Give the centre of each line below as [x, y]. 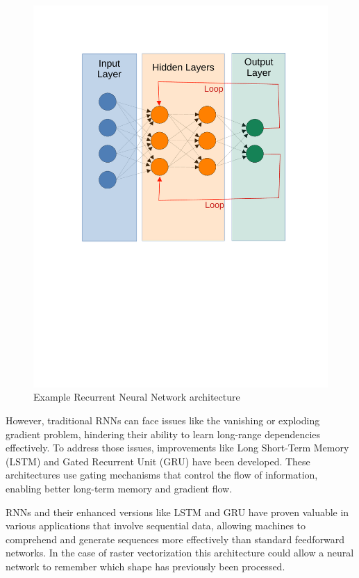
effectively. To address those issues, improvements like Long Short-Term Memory [177, 448]
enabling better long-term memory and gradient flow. [119, 489]
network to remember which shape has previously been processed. [145, 567]
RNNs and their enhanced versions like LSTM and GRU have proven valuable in [177, 512]
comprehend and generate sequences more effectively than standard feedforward [175, 539]
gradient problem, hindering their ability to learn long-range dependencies [163, 434]
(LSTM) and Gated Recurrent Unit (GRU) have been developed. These [158, 461]
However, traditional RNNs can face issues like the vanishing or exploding [163, 420]
